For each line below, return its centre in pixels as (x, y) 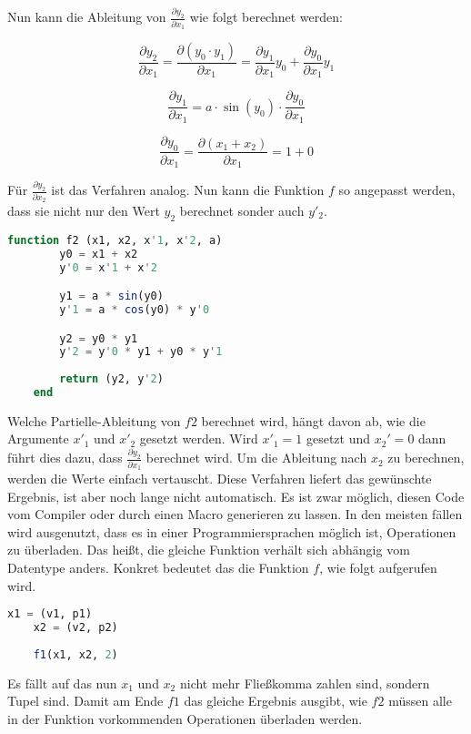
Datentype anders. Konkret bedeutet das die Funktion (158, 568)
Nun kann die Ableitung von (87, 17)
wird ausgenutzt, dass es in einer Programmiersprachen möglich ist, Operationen (232, 531)
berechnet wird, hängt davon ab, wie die (313, 420)
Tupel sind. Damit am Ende (85, 701)
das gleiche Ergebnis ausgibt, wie (276, 701)
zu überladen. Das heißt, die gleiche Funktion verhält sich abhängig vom (209, 550)
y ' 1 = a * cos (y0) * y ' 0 (135, 309)
